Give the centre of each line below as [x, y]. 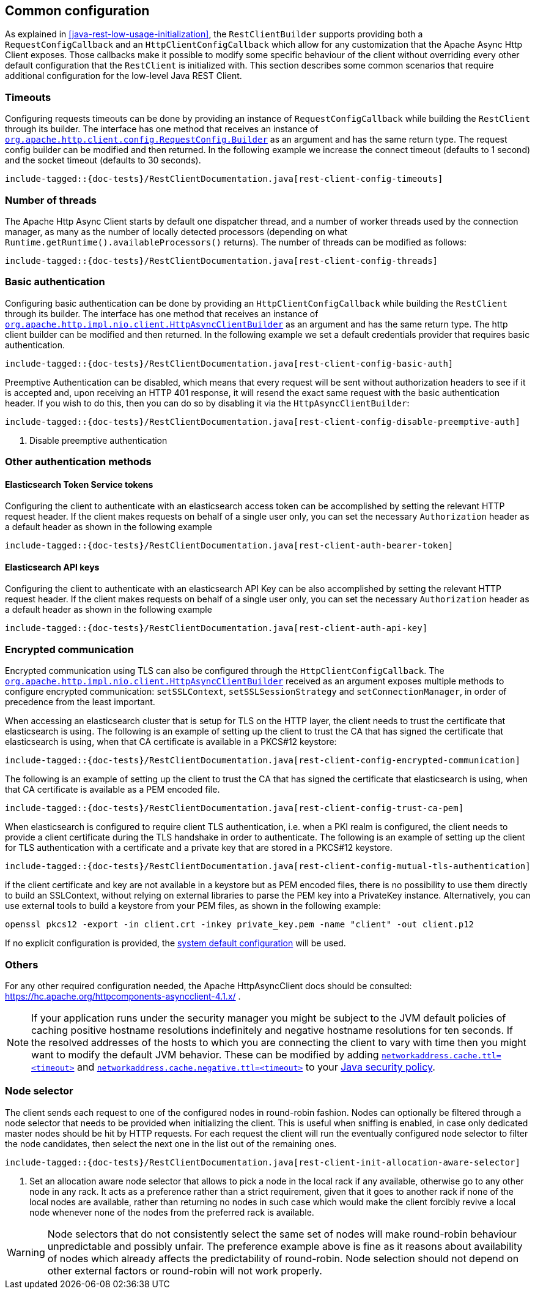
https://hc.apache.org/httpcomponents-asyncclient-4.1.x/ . [123, 996]
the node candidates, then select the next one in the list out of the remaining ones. [171, 1143]
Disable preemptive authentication [98, 440]
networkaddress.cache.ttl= [441, 1055]
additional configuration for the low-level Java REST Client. [124, 76]
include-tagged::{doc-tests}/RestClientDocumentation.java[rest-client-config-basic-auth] [229, 363]
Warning [26, 1252]
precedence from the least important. [80, 702]
